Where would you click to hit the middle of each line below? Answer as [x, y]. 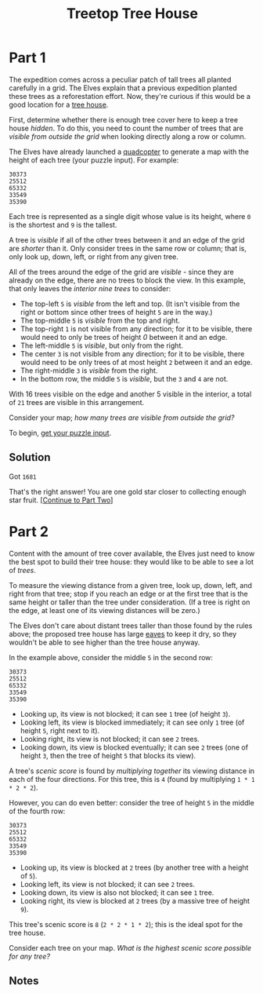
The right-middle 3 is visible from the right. [89, 371]
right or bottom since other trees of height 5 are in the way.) [117, 312]
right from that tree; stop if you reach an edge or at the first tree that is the [129, 593]
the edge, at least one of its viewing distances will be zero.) [104, 610]
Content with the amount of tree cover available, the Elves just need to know [132, 553]
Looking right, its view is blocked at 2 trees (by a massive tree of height [135, 900]
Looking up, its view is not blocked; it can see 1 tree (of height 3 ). [125, 714]
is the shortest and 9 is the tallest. [63, 225]
